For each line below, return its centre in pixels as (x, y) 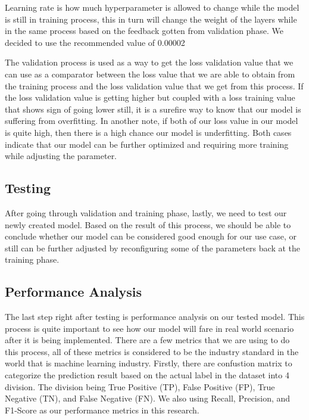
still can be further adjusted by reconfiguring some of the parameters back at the (152, 248)
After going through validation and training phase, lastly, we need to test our (146, 212)
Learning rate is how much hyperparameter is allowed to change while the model (152, 7)
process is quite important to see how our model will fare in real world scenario (149, 328)
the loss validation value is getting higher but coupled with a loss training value (150, 97)
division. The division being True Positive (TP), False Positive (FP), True (140, 386)
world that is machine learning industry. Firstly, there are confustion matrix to (149, 363)
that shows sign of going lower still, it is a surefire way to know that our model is (153, 109)
